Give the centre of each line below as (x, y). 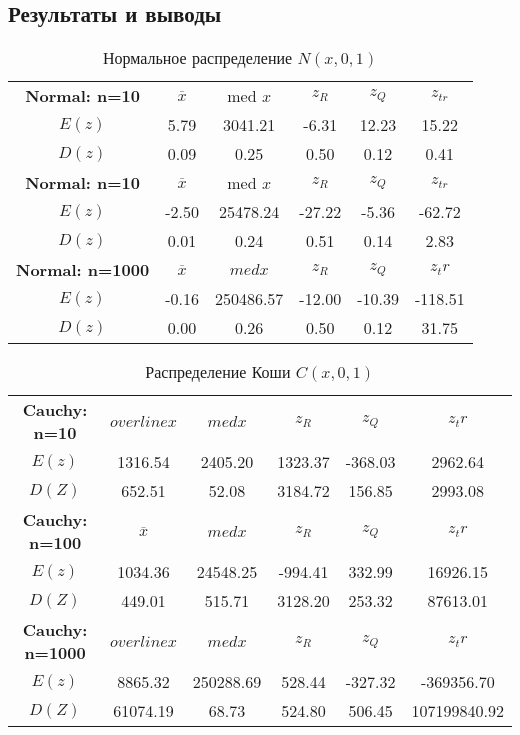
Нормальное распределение (197, 58)
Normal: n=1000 (83, 270)
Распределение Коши (218, 372)
